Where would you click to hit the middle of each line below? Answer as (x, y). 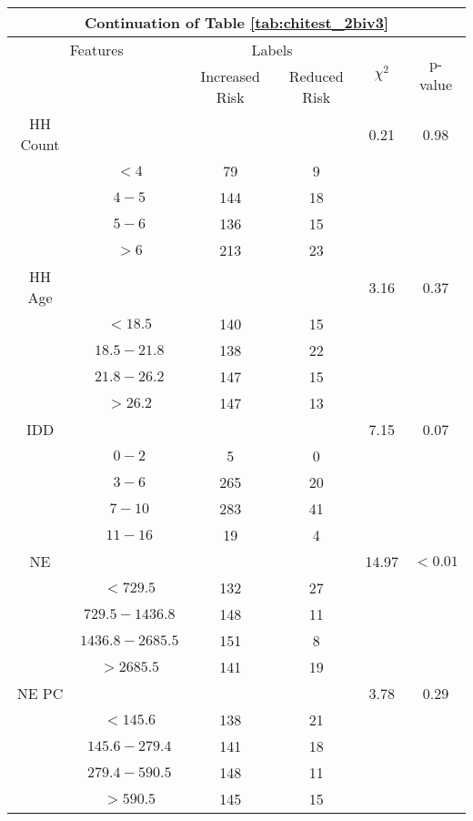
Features (96, 50)
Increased (230, 76)
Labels (272, 50)
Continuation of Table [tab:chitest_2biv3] (236, 22)
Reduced (316, 76)
